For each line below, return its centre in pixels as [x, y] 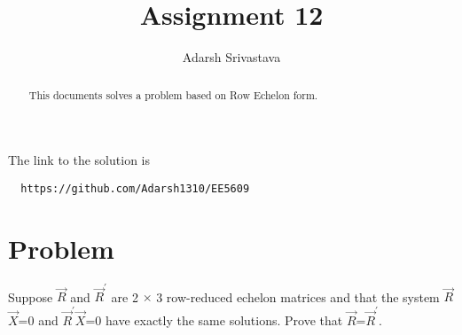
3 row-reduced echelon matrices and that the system [298, 296]
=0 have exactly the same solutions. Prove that [214, 319]
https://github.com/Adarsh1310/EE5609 [135, 188]
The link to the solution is [79, 160]
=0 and [38, 319]
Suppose [31, 296]
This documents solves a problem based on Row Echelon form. [173, 94]
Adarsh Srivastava [231, 57]
